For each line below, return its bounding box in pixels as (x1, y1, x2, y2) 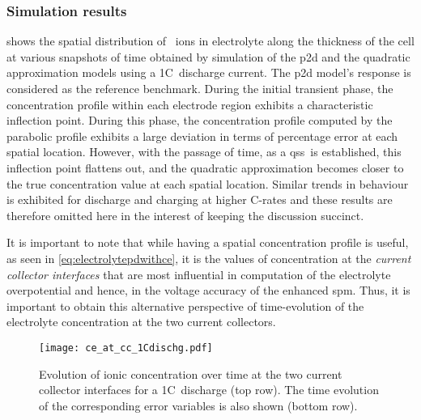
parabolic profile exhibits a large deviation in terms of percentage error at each (6, 127, 398, 144)
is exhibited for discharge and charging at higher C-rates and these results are (6, 191, 393, 208)
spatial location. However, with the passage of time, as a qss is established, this (6, 143, 402, 160)
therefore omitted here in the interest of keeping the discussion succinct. (6, 206, 364, 223)
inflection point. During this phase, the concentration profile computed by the (6, 112, 393, 129)
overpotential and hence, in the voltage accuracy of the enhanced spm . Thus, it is (6, 282, 410, 299)
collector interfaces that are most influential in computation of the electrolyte (6, 265, 391, 282)
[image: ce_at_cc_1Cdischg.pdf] (39, 342, 213, 354)
